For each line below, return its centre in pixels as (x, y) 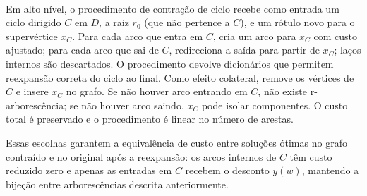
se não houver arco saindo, (127, 105)
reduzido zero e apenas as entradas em (89, 170)
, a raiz (114, 22)
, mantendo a (330, 170)
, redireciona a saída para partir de (244, 50)
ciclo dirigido (34, 22)
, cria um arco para (254, 36)
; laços (348, 50)
